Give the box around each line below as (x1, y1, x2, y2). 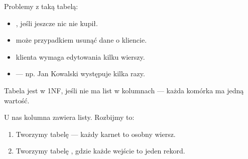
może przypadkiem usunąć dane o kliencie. (16, 35, 147, 45)
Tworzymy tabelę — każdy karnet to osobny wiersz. (16, 128, 176, 139)
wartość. (4, 95, 30, 105)
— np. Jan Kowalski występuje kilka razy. (16, 68, 145, 79)
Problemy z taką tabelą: (4, 1, 78, 11)
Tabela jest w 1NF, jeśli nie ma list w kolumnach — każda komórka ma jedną (4, 85, 244, 95)
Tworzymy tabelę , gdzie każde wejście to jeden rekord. (16, 145, 185, 156)
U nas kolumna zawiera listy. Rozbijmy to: (4, 112, 135, 122)
